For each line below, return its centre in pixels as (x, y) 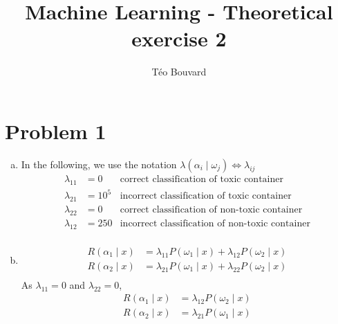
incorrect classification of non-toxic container (215, 223)
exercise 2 (179, 38)
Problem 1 (56, 130)
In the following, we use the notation (99, 164)
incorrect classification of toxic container (206, 196)
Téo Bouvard (179, 72)
